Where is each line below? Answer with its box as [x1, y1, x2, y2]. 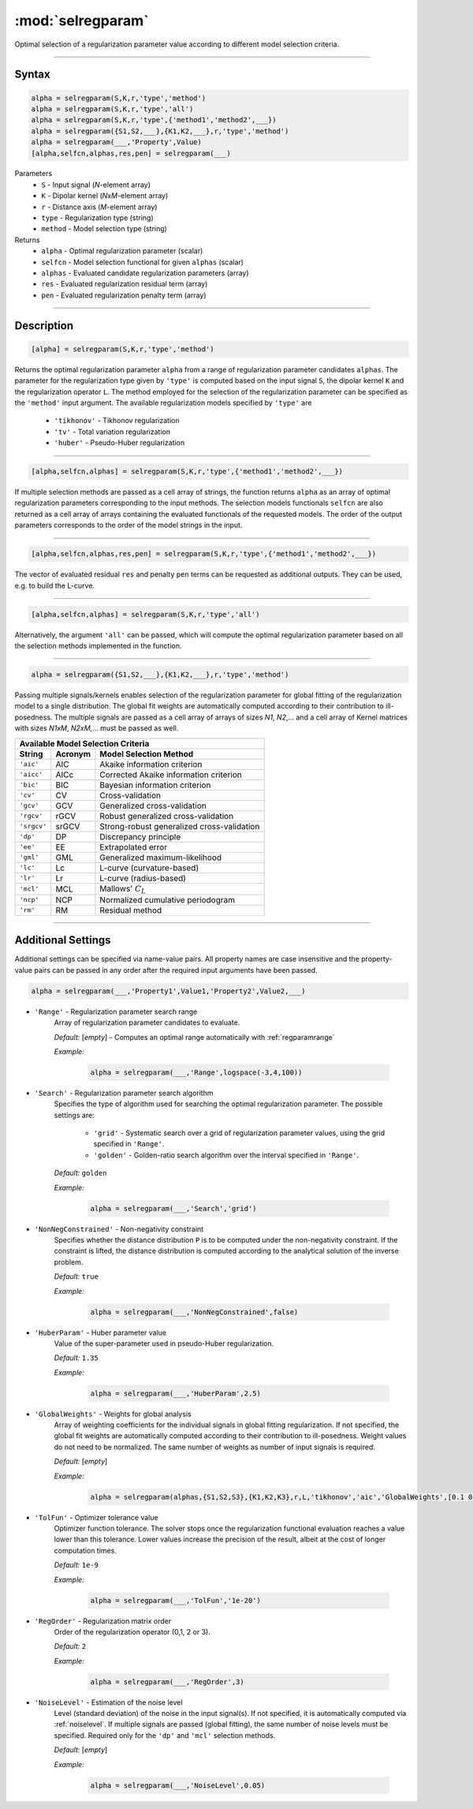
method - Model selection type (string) [41, 224, 167, 234]
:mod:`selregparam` [14, 12, 149, 29]
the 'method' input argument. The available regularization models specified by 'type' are [14, 398, 312, 407]
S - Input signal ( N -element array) [41, 180, 151, 189]
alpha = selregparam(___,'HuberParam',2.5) [90, 1389, 262, 1398]
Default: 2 [54, 1642, 87, 1651]
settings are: [54, 1110, 95, 1119]
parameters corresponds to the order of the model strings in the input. [14, 521, 243, 530]
